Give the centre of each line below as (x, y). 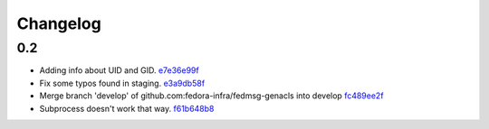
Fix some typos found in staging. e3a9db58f (122, 83)
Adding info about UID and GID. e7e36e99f (119, 70)
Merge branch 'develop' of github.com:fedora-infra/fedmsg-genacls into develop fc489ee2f (211, 96)
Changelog (59, 23)
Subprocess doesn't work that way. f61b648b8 (127, 108)
